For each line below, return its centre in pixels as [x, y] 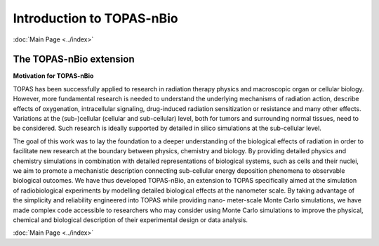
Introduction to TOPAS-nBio [95, 18]
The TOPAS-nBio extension [74, 59]
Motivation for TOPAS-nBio [53, 76]
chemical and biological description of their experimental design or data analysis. [131, 220]
